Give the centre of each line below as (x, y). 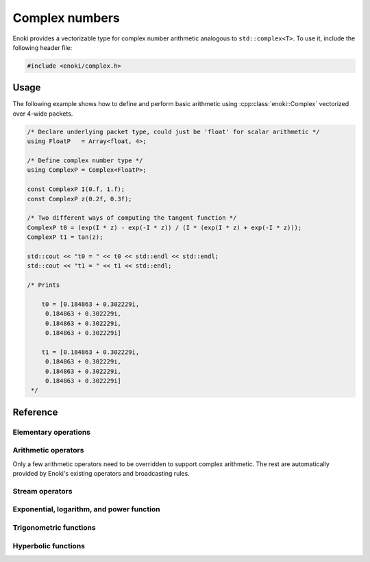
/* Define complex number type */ (85, 160)
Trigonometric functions (54, 527)
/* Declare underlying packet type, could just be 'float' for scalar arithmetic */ (173, 131)
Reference (35, 412)
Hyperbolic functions (49, 546)
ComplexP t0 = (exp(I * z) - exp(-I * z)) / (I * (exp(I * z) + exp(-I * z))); (164, 227)
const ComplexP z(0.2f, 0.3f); (80, 199)
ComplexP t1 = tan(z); (65, 237)
